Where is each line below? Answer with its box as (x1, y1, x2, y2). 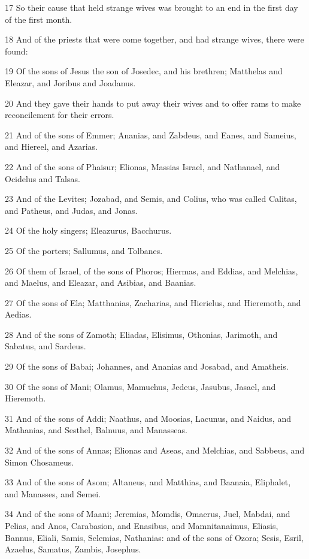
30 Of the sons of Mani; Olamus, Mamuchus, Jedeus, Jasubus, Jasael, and (5, 380, 276, 392)
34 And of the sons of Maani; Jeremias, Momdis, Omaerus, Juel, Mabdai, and (5, 507, 290, 520)
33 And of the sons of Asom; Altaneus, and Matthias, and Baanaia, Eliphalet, (5, 476, 291, 488)
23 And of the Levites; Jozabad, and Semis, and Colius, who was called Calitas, (5, 192, 297, 205)
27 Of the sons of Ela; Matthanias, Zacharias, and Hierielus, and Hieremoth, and (5, 296, 301, 309)
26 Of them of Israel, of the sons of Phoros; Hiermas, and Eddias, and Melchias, (5, 264, 298, 277)
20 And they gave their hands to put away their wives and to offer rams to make (5, 96, 301, 109)
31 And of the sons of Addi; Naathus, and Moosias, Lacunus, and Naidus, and (5, 412, 291, 424)
